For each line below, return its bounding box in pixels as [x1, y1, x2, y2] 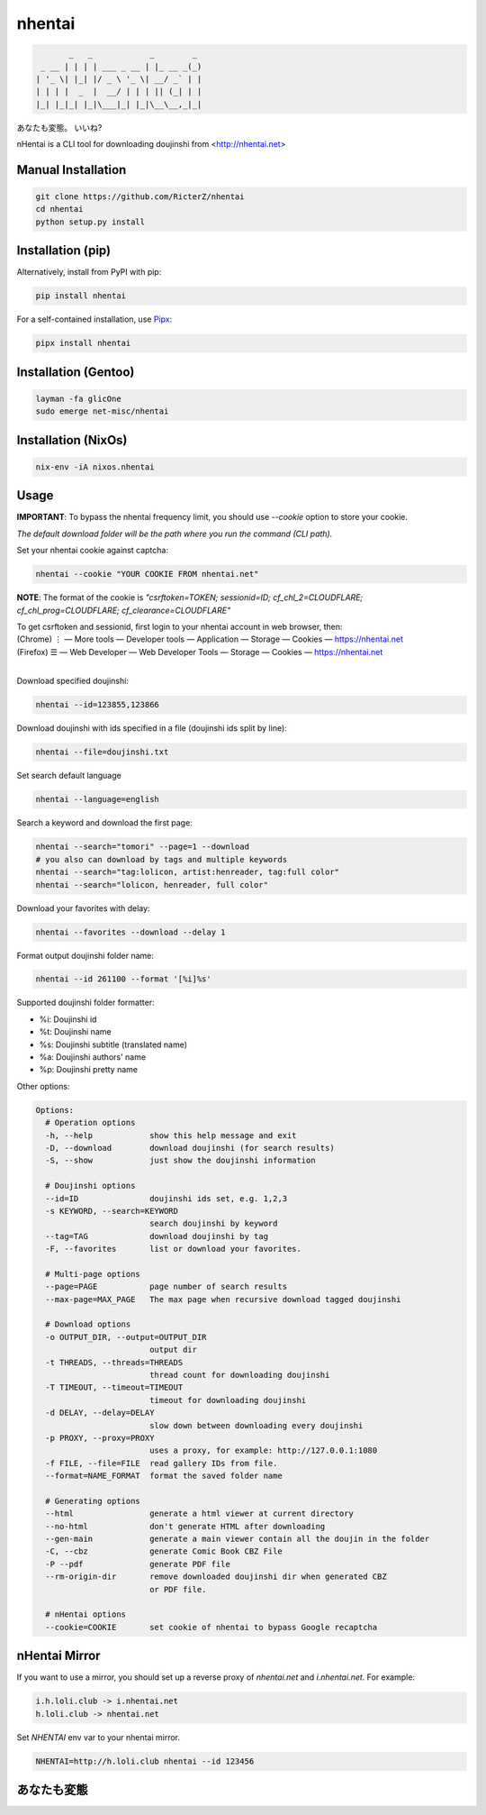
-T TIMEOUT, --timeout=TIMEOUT [45, 1382, 184, 1392]
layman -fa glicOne [35, 393, 121, 404]
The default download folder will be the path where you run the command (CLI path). [16, 528, 333, 539]
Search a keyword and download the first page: [16, 817, 193, 828]
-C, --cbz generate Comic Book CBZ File [45, 1546, 283, 1556]
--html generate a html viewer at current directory [45, 1509, 355, 1519]
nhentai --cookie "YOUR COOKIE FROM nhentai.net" [35, 569, 259, 579]
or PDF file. [148, 1584, 207, 1594]
